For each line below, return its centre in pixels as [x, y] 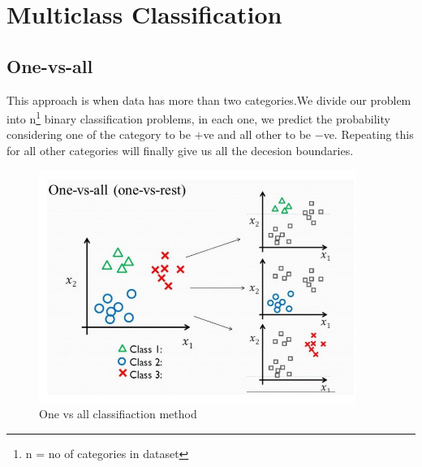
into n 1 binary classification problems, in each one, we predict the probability [198, 117]
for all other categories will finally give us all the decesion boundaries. [180, 151]
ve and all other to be [257, 134]
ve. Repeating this [368, 134]
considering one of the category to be [99, 134]
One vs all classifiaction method [118, 414]
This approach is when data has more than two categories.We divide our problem [209, 99]
